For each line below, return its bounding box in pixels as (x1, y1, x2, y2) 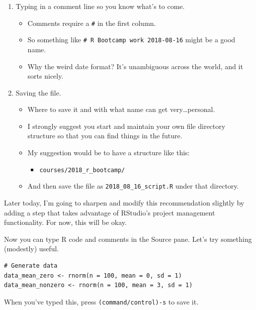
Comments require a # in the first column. (27, 17, 156, 28)
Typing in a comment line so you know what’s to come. (15, 1, 185, 11)
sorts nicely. (27, 71, 64, 81)
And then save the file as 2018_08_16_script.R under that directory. (27, 181, 239, 191)
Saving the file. (15, 87, 61, 98)
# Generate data (4, 262, 58, 269)
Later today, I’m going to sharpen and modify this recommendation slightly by (4, 197, 245, 207)
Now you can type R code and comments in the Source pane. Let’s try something (4, 233, 252, 244)
